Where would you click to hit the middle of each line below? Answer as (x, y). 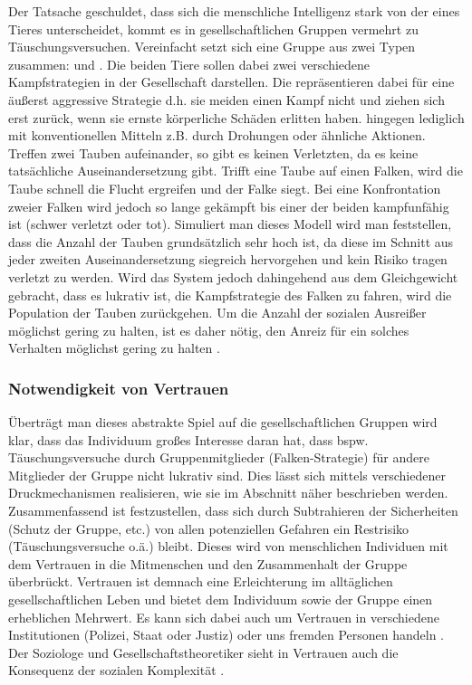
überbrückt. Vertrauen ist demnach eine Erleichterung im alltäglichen (201, 581)
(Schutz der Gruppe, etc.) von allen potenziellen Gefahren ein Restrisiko (209, 528)
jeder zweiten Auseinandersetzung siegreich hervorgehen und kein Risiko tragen (228, 259)
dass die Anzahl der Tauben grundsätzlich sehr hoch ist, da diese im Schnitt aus (231, 241)
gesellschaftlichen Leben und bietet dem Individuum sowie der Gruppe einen (221, 599)
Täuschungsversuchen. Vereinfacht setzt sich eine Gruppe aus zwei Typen (212, 47)
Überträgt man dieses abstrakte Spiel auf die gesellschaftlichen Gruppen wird (223, 422)
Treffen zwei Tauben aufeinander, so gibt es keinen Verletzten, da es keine (213, 152)
